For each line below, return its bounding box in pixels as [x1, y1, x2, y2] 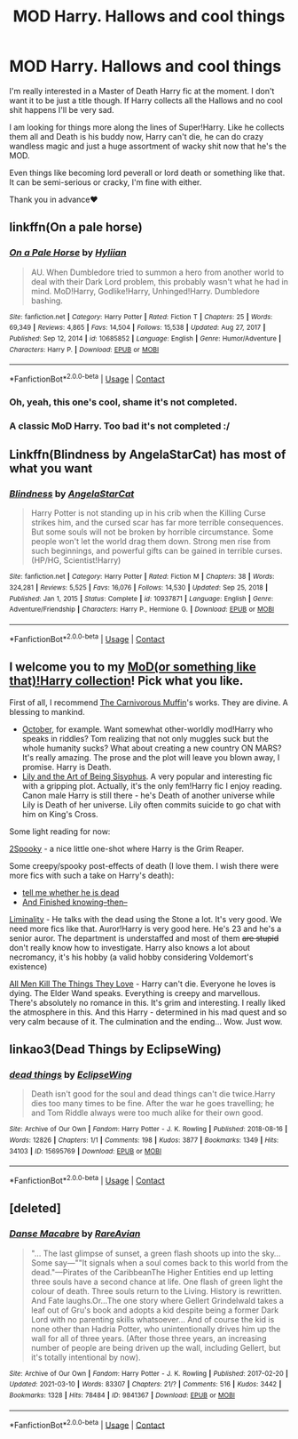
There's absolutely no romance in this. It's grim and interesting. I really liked [9, 997, 286, 1008]
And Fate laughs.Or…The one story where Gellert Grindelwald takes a [30, 1295, 284, 1306]
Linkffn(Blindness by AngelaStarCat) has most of [9, 447, 286, 462]
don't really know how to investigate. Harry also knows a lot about [9, 942, 251, 953]
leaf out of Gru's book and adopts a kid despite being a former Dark [30, 1305, 279, 1315]
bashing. [30, 295, 64, 306]
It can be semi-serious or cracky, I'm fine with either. [9, 176, 202, 188]
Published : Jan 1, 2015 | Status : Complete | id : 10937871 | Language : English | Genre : [9, 594, 273, 603]
